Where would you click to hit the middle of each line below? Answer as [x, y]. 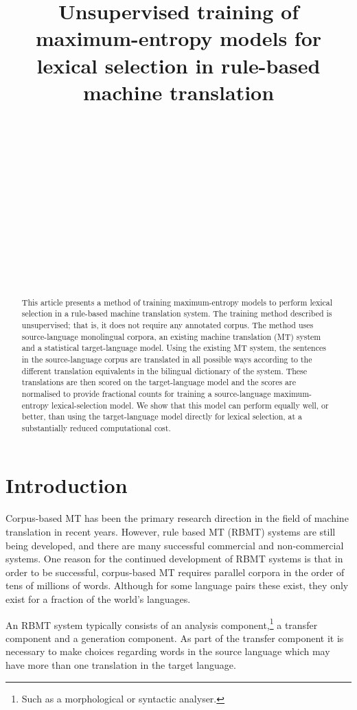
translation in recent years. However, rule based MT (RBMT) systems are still [171, 532]
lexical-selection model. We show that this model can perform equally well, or [190, 405]
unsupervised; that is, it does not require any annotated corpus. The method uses [168, 324]
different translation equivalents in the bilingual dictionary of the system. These [164, 370]
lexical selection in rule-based [178, 65]
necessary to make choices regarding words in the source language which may [168, 651]
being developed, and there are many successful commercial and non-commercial [175, 545]
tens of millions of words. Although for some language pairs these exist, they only [177, 585]
